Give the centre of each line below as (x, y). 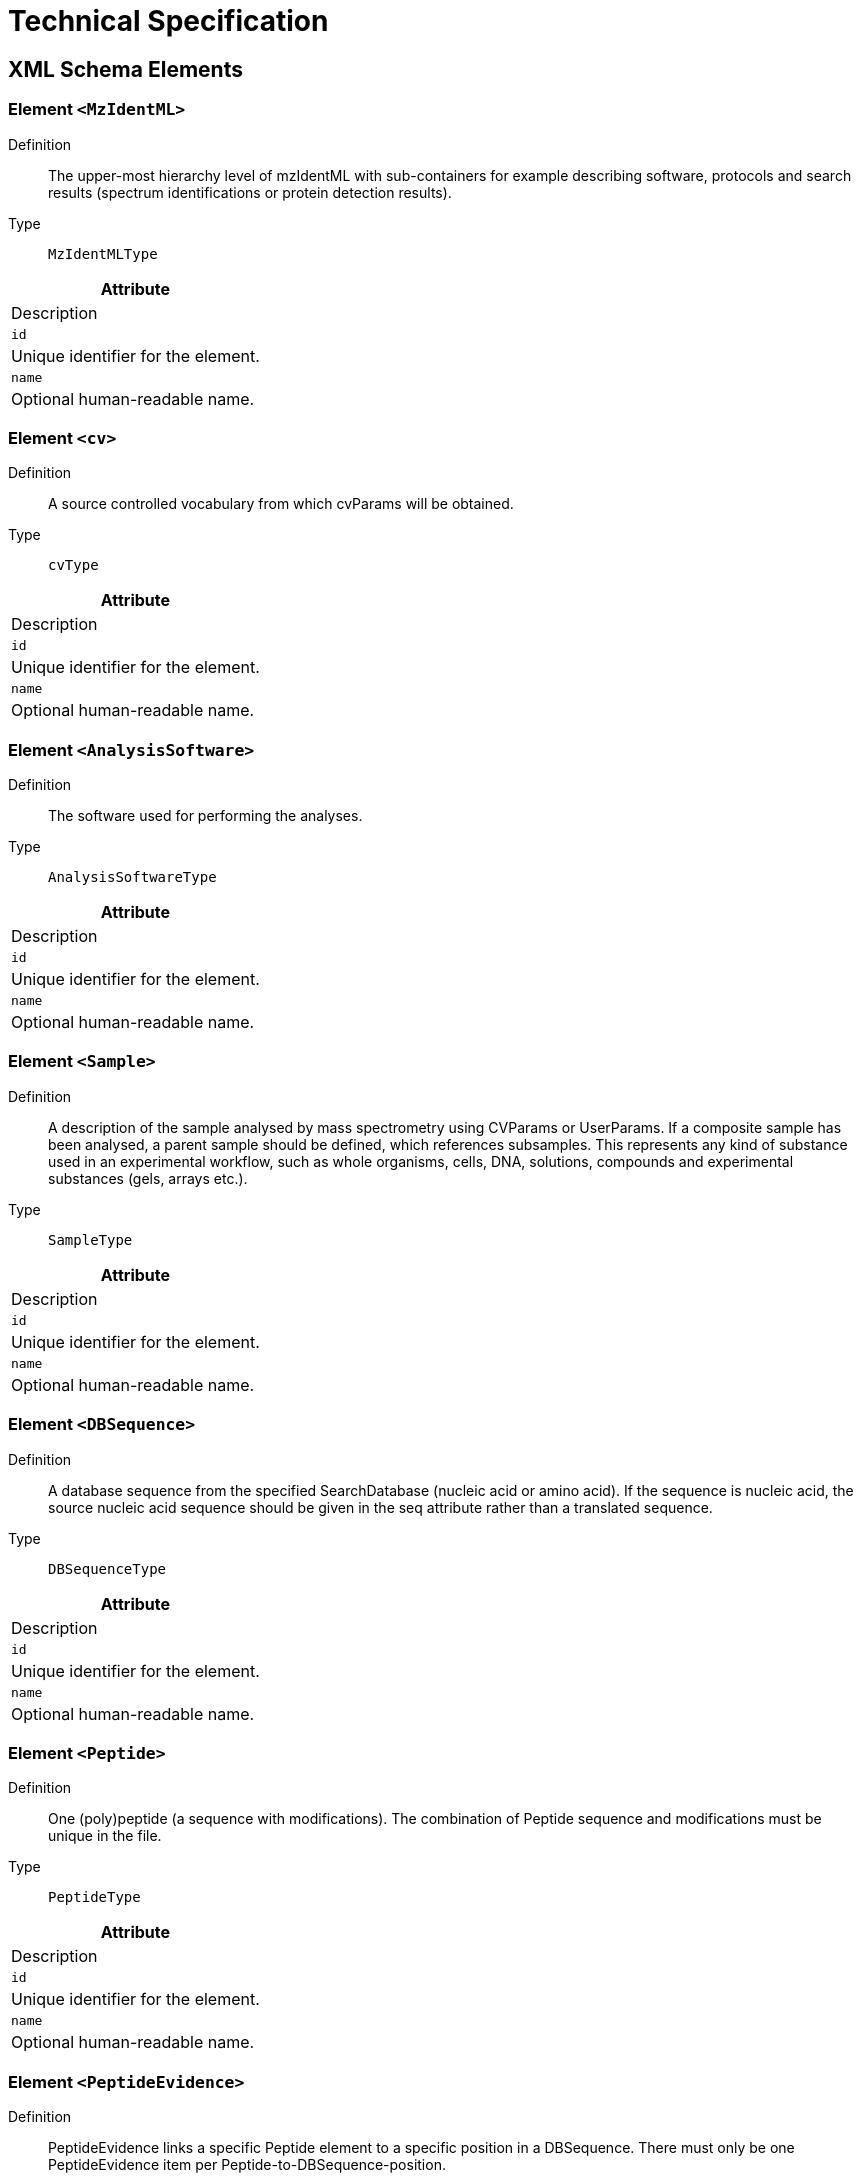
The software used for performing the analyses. (205, 816)
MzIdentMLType (103, 253)
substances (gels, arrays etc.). (148, 1178)
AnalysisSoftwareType (132, 877)
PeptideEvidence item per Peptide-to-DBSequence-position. (247, 2165)
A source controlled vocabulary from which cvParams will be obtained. (281, 504)
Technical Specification (168, 21)
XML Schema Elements (125, 69)
